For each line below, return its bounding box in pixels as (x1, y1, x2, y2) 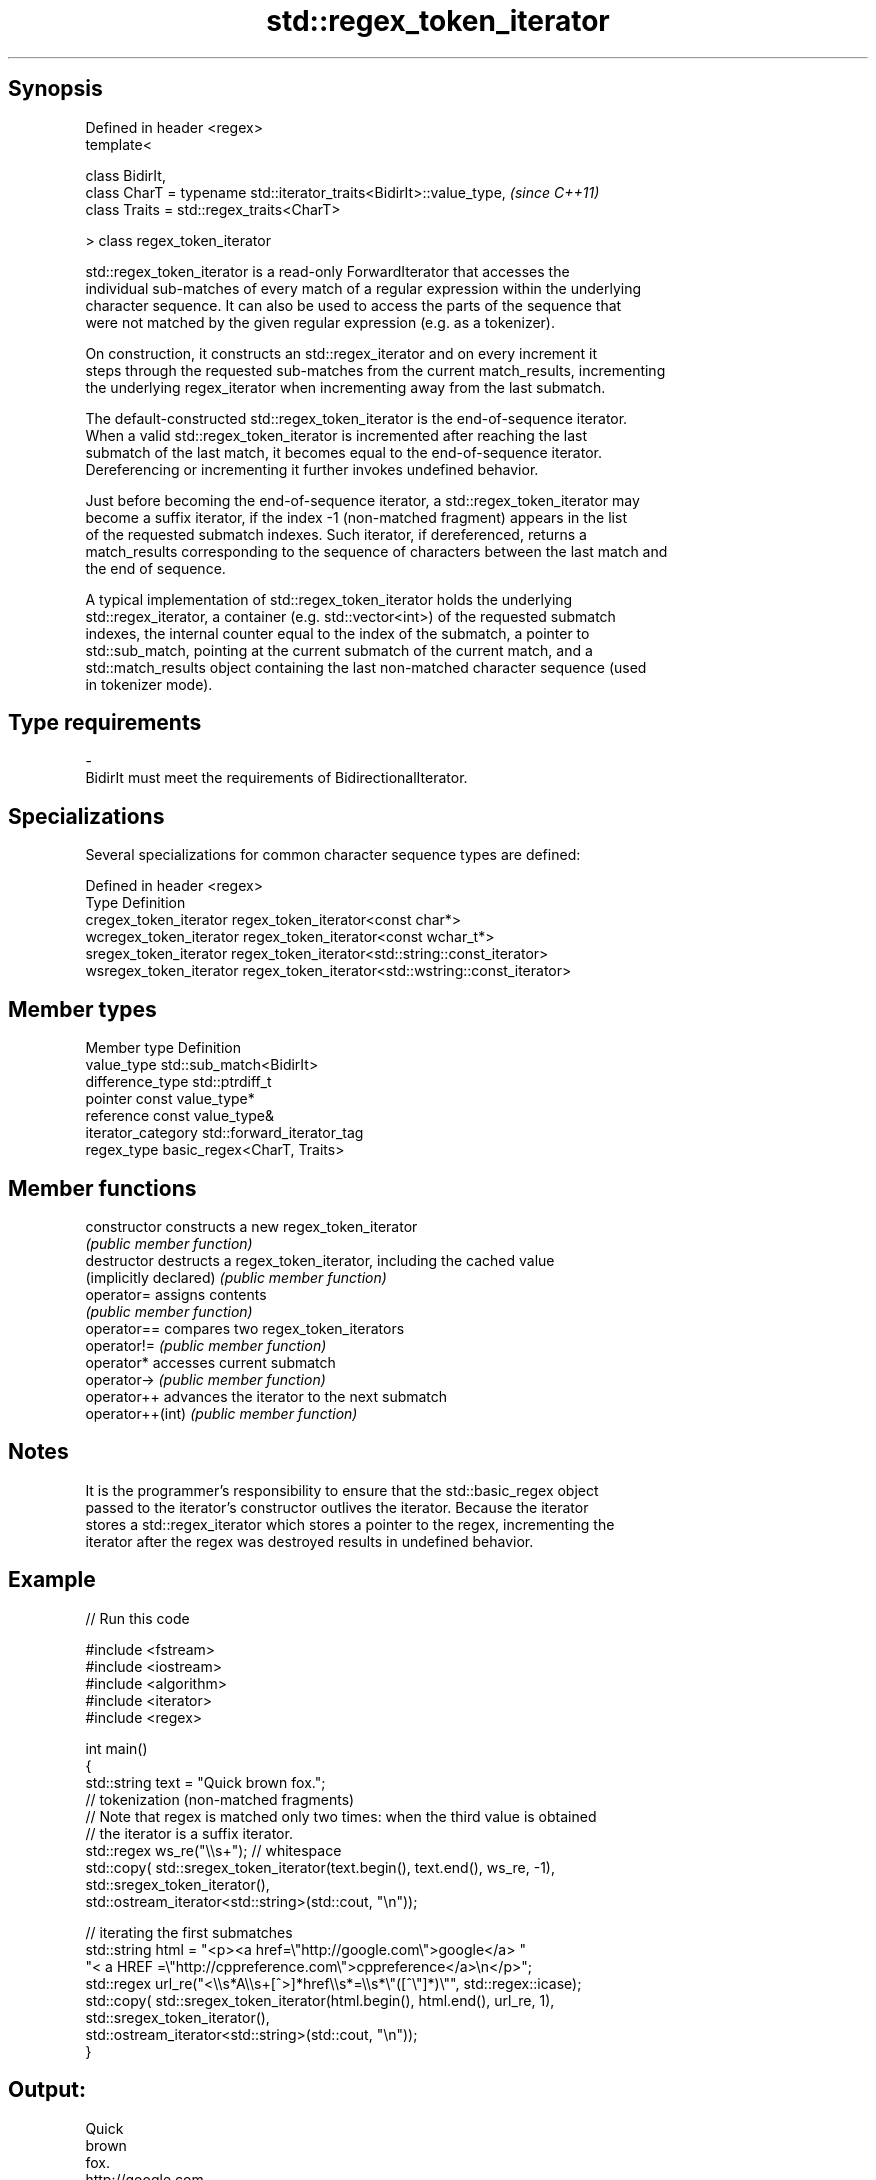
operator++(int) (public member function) (85, 1404, 358, 1422)
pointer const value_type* (85, 1090, 255, 1108)
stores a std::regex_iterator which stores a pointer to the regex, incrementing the (85, 1515, 615, 1533)
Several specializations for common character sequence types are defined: (85, 846, 581, 864)
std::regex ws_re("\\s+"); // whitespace (85, 1841, 342, 1859)
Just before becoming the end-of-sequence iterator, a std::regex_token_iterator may (85, 491, 640, 509)
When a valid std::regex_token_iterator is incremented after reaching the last (85, 426, 587, 444)
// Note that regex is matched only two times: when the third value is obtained (85, 1807, 597, 1825)
